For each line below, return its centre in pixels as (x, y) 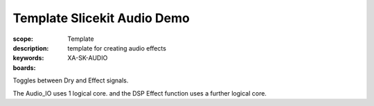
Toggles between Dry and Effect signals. (71, 80)
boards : (24, 68)
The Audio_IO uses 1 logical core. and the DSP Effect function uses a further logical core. (140, 93)
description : (31, 48)
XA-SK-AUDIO (88, 58)
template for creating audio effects (117, 48)
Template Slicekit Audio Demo (101, 18)
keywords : (28, 58)
